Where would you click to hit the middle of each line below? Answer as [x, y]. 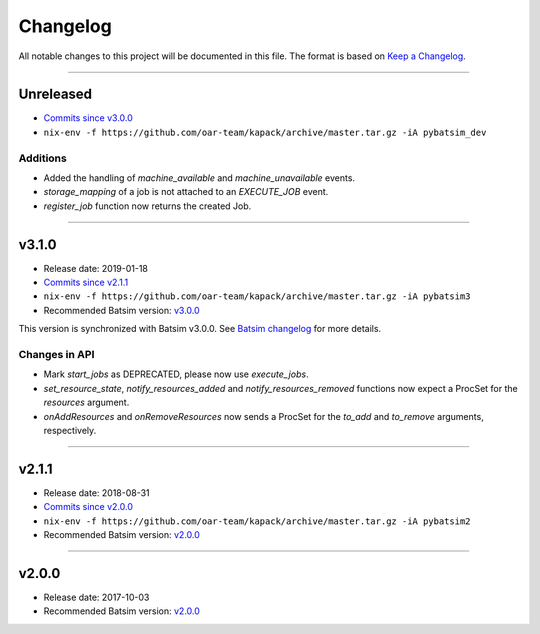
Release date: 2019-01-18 [96, 268]
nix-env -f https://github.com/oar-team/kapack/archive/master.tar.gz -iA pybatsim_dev [265, 132]
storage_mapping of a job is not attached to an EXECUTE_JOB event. [186, 192]
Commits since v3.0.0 [88, 118]
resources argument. [86, 402]
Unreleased [55, 94]
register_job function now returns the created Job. [147, 206]
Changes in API [56, 354]
